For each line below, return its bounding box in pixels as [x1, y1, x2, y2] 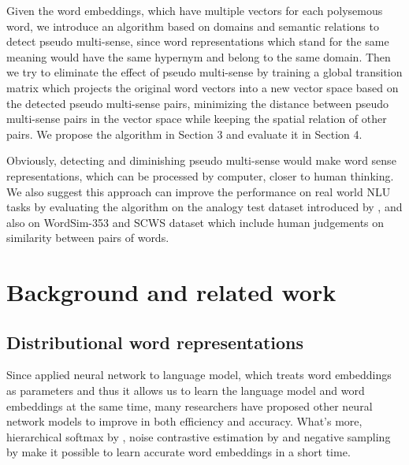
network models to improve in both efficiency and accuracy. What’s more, [6, 413, 363, 430]
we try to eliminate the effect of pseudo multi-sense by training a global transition [6, 64, 403, 80]
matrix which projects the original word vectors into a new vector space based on [6, 79, 399, 95]
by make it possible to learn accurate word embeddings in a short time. [6, 444, 351, 460]
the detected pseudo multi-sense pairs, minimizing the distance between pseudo [6, 95, 389, 111]
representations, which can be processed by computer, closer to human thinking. [6, 167, 394, 184]
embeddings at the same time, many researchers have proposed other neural [6, 397, 373, 414]
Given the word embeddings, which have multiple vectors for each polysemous [6, 2, 383, 18]
